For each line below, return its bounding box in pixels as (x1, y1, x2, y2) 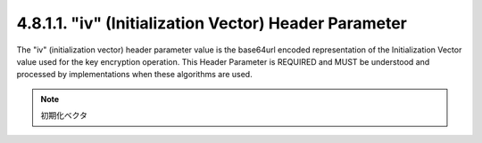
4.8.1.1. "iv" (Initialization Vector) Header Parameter (16, 13, 408, 33)
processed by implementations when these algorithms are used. (16, 69, 253, 80)
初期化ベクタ (40, 110, 88, 121)
